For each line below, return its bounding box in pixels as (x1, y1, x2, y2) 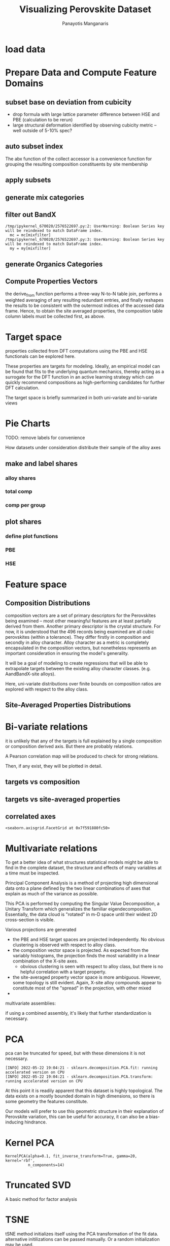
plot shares (5, 517, 42, 526)
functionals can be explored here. (5, 353, 76, 359)
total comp (5, 488, 32, 495)
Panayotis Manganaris (62, 20, 109, 26)
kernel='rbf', (5, 1158, 36, 1163)
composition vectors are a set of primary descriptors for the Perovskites (5, 612, 156, 618)
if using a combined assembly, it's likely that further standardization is (5, 1010, 152, 1016)
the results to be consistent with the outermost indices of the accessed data (5, 302, 164, 308)
